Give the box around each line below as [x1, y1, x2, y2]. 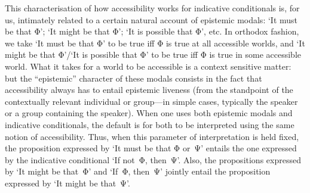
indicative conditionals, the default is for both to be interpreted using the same [5, 118, 294, 130]
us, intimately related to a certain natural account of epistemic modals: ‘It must [5, 13, 298, 26]
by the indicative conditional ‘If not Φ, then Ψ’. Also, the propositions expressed [5, 153, 301, 166]
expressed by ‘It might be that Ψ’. [5, 176, 130, 189]
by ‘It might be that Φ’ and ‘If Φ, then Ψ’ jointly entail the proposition [5, 165, 271, 178]
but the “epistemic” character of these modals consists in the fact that [5, 71, 262, 84]
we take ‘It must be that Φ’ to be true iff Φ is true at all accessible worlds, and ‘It [5, 36, 305, 49]
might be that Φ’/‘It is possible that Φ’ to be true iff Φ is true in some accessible [5, 48, 301, 61]
